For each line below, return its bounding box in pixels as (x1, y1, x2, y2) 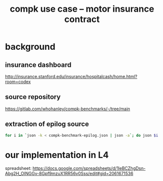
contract (64, 14, 100, 25)
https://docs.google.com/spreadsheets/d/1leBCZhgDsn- (32, 165, 146, 171)
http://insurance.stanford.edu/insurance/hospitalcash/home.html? (5, 74, 138, 79)
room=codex (5, 79, 31, 84)
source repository (5, 93, 61, 101)
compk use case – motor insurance (9, 3, 155, 15)
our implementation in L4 (5, 149, 109, 161)
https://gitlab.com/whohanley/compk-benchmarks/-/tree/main (5, 106, 130, 112)
